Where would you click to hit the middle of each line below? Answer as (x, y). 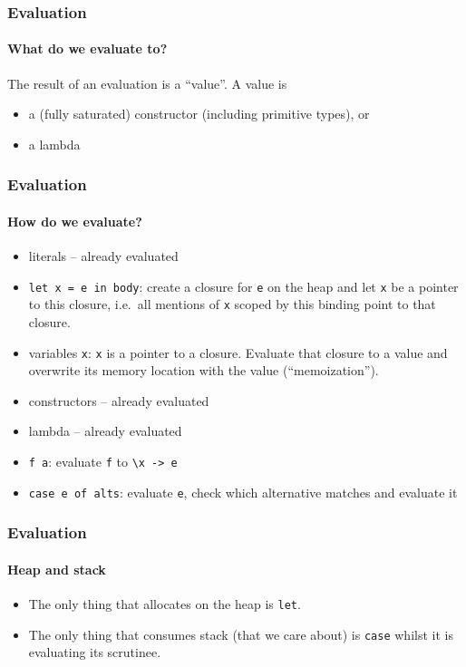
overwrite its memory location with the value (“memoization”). (204, 370)
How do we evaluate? (75, 221)
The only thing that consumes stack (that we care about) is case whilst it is (241, 634)
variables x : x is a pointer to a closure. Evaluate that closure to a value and (238, 352)
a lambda (54, 144)
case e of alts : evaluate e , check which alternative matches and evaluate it (243, 492)
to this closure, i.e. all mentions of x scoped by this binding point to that (232, 304)
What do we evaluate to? (87, 48)
